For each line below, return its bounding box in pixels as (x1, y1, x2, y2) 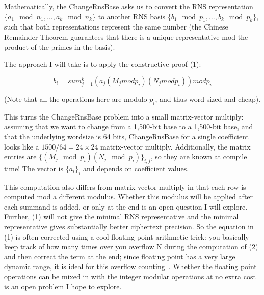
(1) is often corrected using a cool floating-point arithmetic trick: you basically (4, 231, 249, 242)
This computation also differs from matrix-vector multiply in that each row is (4, 181, 246, 192)
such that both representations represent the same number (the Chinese (4, 21, 228, 32)
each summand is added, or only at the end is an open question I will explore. (4, 201, 248, 212)
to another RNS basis (98, 11, 166, 21)
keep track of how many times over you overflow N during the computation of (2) (4, 241, 258, 252)
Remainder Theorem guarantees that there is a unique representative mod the (4, 31, 248, 42)
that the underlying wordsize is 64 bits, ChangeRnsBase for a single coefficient (4, 131, 249, 141)
